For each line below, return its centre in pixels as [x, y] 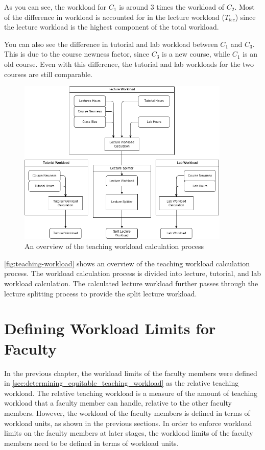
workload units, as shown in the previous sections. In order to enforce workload [128, 423]
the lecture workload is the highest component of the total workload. [112, 27]
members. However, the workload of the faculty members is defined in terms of [127, 412]
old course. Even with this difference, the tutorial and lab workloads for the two [129, 64]
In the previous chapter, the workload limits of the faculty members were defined [131, 373]
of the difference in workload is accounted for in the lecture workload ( [114, 17]
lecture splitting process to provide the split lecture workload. [101, 293]
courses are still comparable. [48, 74]
